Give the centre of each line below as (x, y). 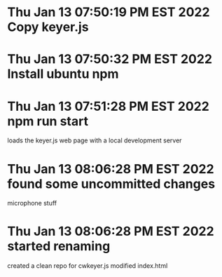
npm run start (48, 121)
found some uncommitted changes (111, 184)
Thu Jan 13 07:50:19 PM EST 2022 (109, 12)
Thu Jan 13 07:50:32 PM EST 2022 (110, 59)
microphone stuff (32, 203)
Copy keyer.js (48, 27)
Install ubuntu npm (63, 74)
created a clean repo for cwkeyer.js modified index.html (88, 266)
